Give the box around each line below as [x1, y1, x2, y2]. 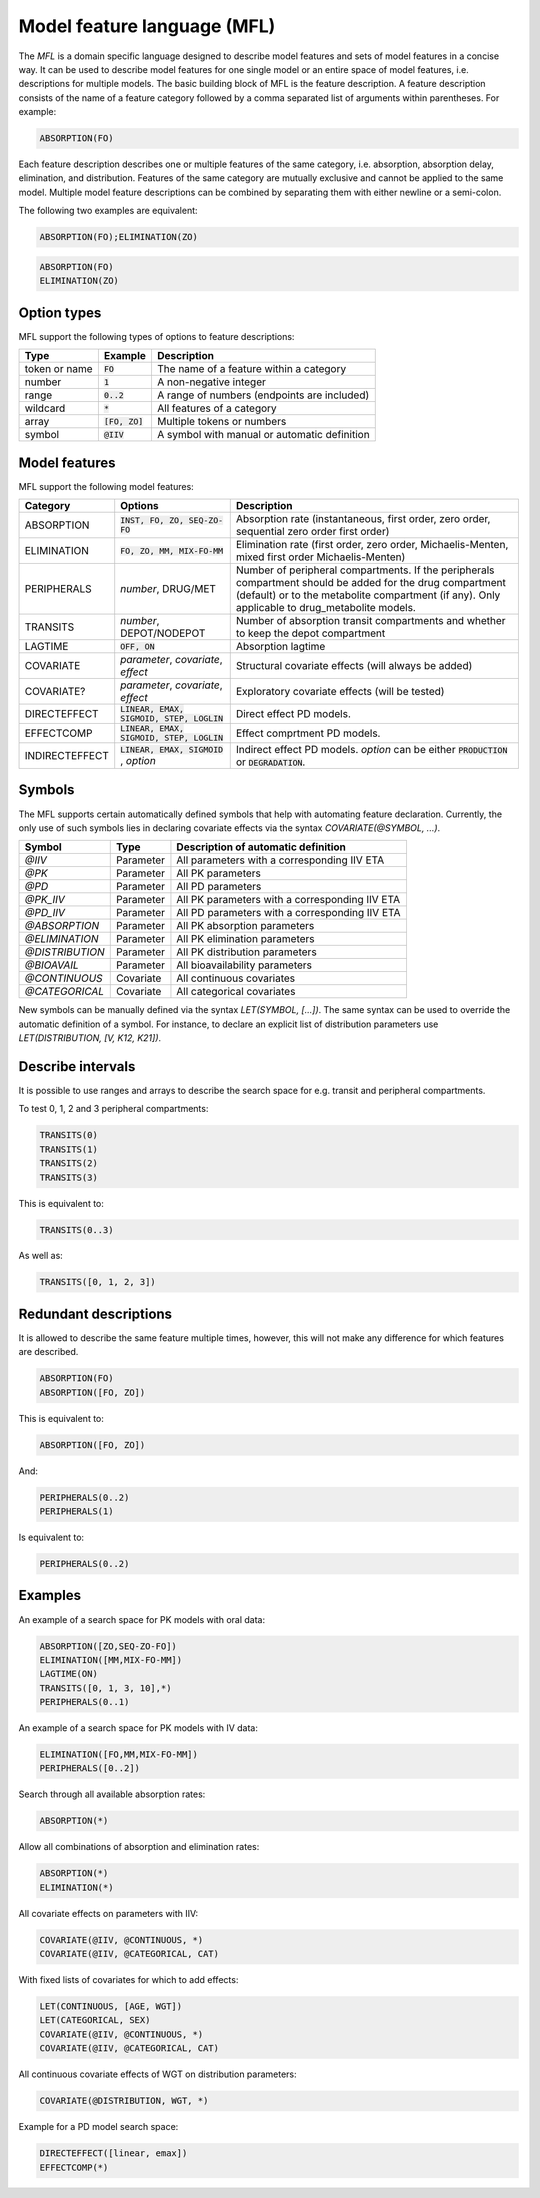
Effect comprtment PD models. [235, 726, 381, 740]
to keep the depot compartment [235, 626, 386, 640]
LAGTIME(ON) [39, 1668, 99, 1680]
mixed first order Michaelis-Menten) [235, 550, 406, 564]
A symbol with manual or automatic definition [156, 428, 370, 442]
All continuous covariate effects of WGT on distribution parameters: [18, 2068, 297, 2080]
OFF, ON [120, 641, 155, 652]
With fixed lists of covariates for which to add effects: [18, 1974, 239, 1986]
